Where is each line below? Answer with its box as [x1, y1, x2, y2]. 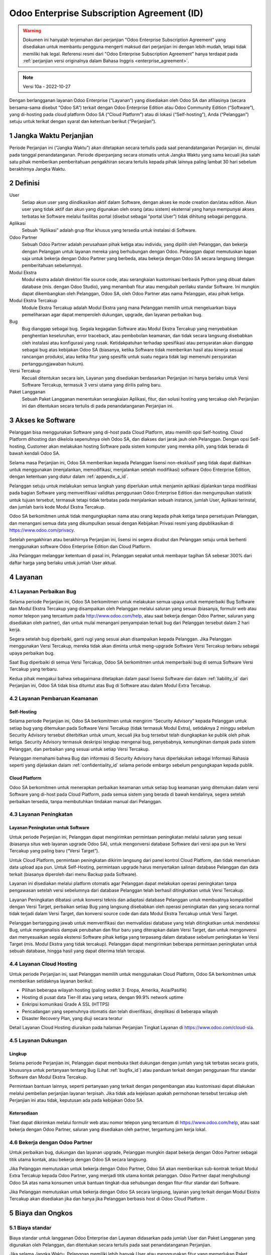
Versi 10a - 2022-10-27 [23, 83, 71, 89]
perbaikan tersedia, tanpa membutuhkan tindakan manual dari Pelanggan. [9, 798, 163, 804]
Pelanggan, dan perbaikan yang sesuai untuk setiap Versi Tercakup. [9, 746, 150, 752]
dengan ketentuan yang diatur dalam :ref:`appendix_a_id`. [9, 473, 128, 479]
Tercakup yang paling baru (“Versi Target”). [9, 848, 100, 854]
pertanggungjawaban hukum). [22, 360, 85, 366]
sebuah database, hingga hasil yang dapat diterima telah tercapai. [9, 948, 146, 954]
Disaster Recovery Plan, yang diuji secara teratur [22, 1015, 123, 1021]
